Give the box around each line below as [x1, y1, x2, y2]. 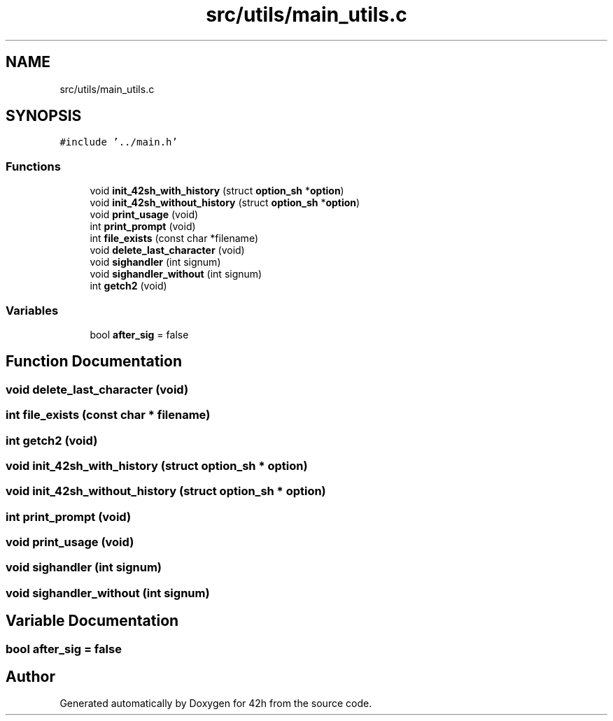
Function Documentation [6, 352, 182, 371]
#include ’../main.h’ [59, 136, 178, 148]
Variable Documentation [6, 612, 179, 630]
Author [6, 668, 55, 686]
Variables [6, 303, 59, 317]
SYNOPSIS [6, 107, 82, 125]
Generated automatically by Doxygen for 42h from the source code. [59, 697, 372, 710]
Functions [6, 159, 61, 173]
